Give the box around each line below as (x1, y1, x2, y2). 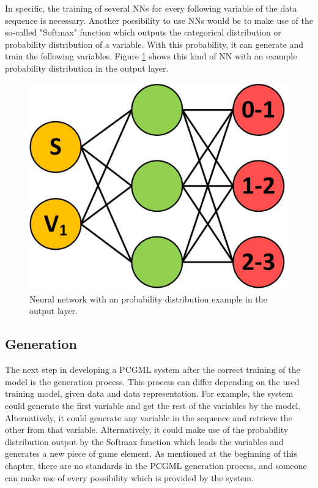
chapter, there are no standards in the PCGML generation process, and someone (5, 459, 307, 471)
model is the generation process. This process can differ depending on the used (5, 375, 300, 388)
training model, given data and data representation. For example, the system (5, 387, 294, 400)
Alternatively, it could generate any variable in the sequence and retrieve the (5, 411, 292, 424)
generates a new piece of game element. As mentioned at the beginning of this (5, 447, 297, 460)
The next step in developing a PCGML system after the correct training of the (5, 363, 300, 376)
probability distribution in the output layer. (5, 61, 169, 74)
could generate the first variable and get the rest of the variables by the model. (5, 399, 301, 412)
